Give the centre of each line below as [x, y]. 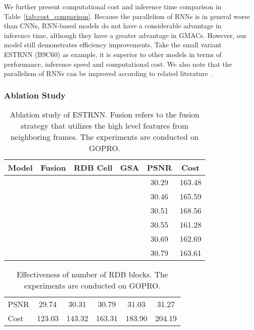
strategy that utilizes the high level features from [105, 125]
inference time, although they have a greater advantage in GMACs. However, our [125, 35]
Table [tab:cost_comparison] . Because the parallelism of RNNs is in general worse [127, 16]
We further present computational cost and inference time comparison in [113, 6]
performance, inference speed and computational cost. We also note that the [118, 64]
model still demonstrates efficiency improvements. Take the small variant [113, 45]
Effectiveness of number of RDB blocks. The [92, 274]
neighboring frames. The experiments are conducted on [105, 136]
